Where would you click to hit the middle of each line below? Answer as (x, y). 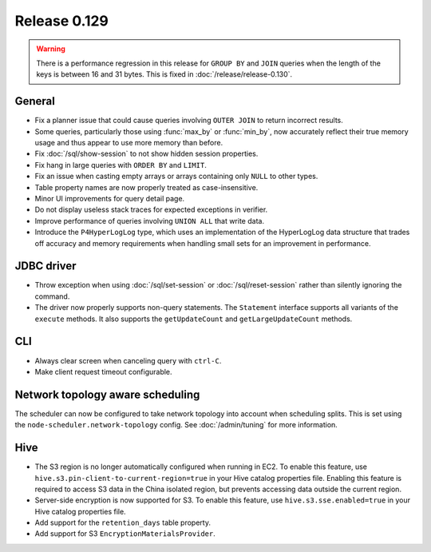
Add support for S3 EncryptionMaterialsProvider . (125, 534)
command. (52, 296)
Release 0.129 (62, 21)
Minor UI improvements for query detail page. (110, 198)
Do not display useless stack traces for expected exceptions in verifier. (151, 210)
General (35, 101)
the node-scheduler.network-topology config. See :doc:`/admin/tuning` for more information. (176, 425)
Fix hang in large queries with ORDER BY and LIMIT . (121, 165)
